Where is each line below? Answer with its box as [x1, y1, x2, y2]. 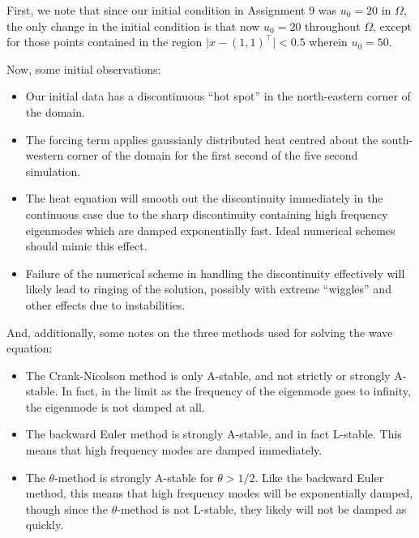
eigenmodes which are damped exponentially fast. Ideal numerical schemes [25, 221, 395, 238]
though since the [25, 500, 108, 517]
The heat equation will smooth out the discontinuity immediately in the [25, 190, 383, 207]
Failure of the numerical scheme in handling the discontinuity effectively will [25, 264, 405, 281]
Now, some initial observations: [6, 60, 161, 77]
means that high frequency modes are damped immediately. [25, 442, 323, 459]
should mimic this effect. [25, 237, 148, 254]
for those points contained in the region [6, 33, 203, 50]
